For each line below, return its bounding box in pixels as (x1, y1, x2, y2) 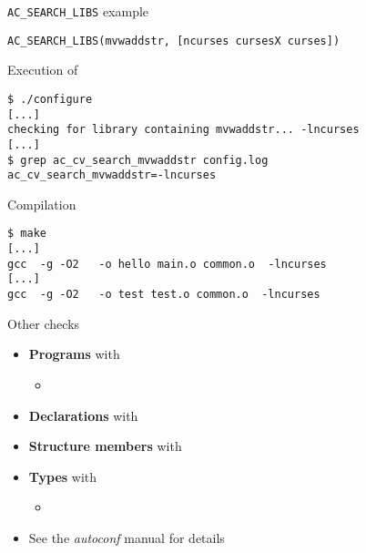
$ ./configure (7, 92, 93, 106)
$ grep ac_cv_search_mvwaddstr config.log (7, 153, 269, 167)
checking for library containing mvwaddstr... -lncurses (7, 123, 360, 137)
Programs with (28, 344, 120, 364)
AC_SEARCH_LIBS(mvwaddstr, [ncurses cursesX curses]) (7, 34, 341, 47)
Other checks (7, 313, 80, 333)
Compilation (7, 194, 76, 213)
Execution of (7, 60, 78, 79)
